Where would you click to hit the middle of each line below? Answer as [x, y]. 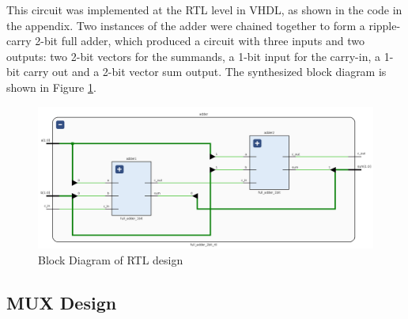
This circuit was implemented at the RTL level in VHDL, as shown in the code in [204, 9]
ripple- [385, 25]
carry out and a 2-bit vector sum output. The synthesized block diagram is [205, 72]
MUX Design [62, 302]
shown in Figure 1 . [51, 87]
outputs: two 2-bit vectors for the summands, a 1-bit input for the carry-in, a [194, 56]
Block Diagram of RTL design [111, 259]
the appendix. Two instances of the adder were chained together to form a [186, 25]
